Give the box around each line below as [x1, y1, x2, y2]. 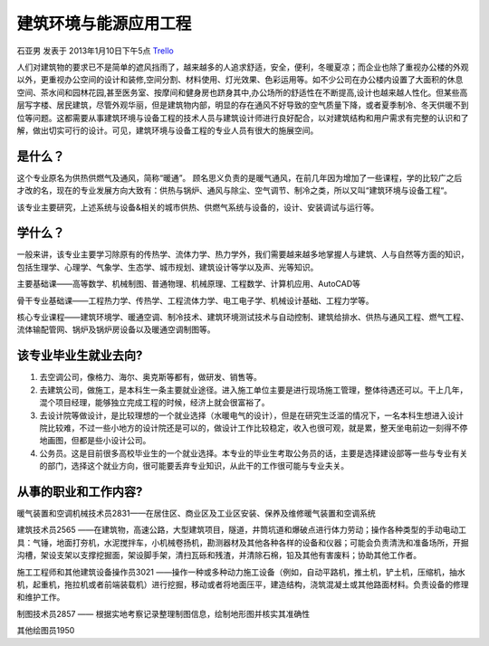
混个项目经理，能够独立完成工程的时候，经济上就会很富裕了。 [39, 397, 270, 408]
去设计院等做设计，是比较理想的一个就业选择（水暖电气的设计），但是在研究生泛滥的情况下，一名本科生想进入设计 [39, 410, 464, 421]
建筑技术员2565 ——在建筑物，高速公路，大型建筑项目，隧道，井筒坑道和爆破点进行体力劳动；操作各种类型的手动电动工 [16, 525, 466, 536]
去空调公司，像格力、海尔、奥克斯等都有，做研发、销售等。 [39, 372, 262, 383]
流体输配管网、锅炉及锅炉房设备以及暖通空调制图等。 [16, 324, 216, 335]
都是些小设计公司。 [78, 435, 151, 446]
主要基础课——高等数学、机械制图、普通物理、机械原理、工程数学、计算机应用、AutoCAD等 [16, 279, 361, 290]
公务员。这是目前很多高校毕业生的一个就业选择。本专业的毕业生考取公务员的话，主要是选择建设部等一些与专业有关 [39, 448, 468, 459]
